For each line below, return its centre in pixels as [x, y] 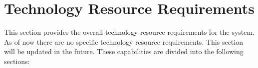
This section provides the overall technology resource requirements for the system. [129, 32]
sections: [17, 61]
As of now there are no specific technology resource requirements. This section [124, 41]
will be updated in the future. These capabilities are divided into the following [124, 51]
